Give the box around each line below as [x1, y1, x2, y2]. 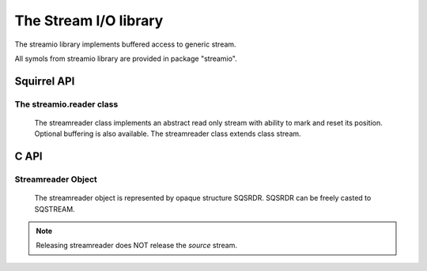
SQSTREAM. [34, 204, 75, 213]
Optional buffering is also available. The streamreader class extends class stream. [34, 129, 301, 138]
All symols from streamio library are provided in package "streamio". [14, 54, 237, 63]
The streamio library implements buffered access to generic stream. [14, 40, 236, 49]
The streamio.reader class [14, 99, 119, 110]
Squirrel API [14, 74, 75, 88]
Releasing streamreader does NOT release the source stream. [36, 241, 237, 250]
